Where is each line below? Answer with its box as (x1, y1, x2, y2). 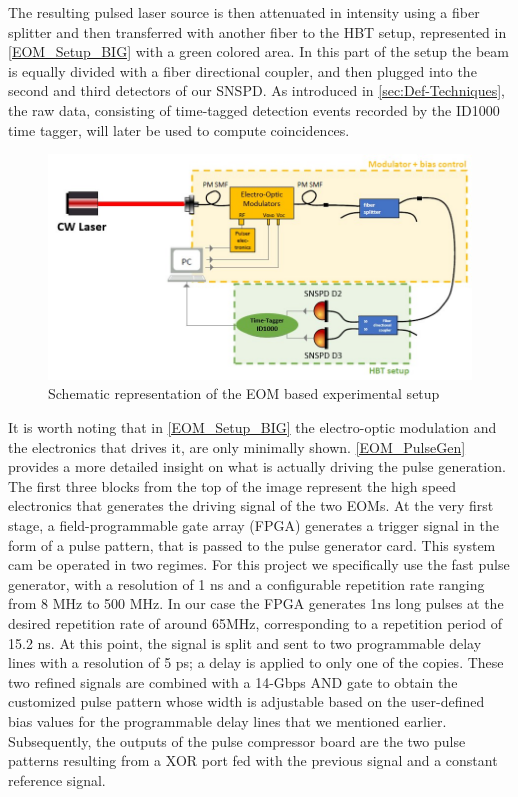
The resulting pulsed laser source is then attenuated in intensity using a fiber (8, 2, 480, 22)
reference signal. (8, 769, 106, 790)
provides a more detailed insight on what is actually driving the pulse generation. (8, 456, 506, 477)
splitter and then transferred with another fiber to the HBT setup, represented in (8, 21, 507, 42)
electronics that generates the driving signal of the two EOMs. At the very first (8, 495, 494, 516)
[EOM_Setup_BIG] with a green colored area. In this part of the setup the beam (8, 41, 509, 62)
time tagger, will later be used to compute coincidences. (8, 119, 350, 140)
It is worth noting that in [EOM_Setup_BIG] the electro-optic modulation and (8, 417, 497, 438)
